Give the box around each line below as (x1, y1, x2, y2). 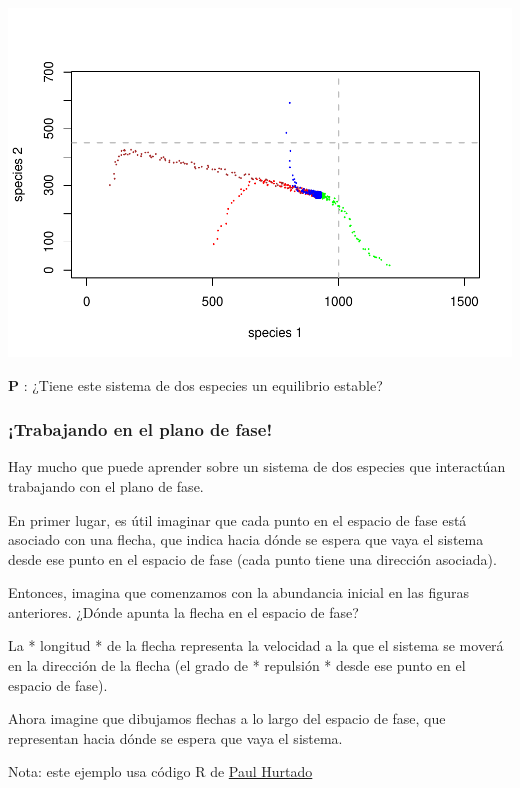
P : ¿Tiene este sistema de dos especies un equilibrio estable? (8, 374, 383, 395)
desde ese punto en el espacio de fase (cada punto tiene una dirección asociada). (8, 548, 497, 569)
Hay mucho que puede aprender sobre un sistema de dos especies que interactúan (8, 456, 506, 477)
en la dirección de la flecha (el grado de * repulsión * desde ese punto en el (8, 655, 466, 676)
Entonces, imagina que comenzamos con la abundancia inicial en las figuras (8, 582, 469, 603)
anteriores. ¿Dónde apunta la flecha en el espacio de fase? (8, 601, 359, 622)
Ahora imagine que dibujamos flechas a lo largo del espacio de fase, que (8, 708, 446, 729)
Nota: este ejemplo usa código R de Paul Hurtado (8, 761, 313, 782)
